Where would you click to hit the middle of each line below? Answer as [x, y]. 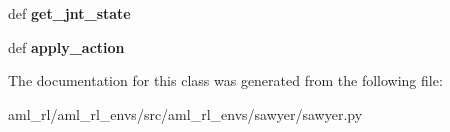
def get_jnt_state [69, 13]
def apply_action [66, 46]
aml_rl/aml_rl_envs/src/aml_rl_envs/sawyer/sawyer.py [185, 113]
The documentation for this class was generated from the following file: [225, 80]
